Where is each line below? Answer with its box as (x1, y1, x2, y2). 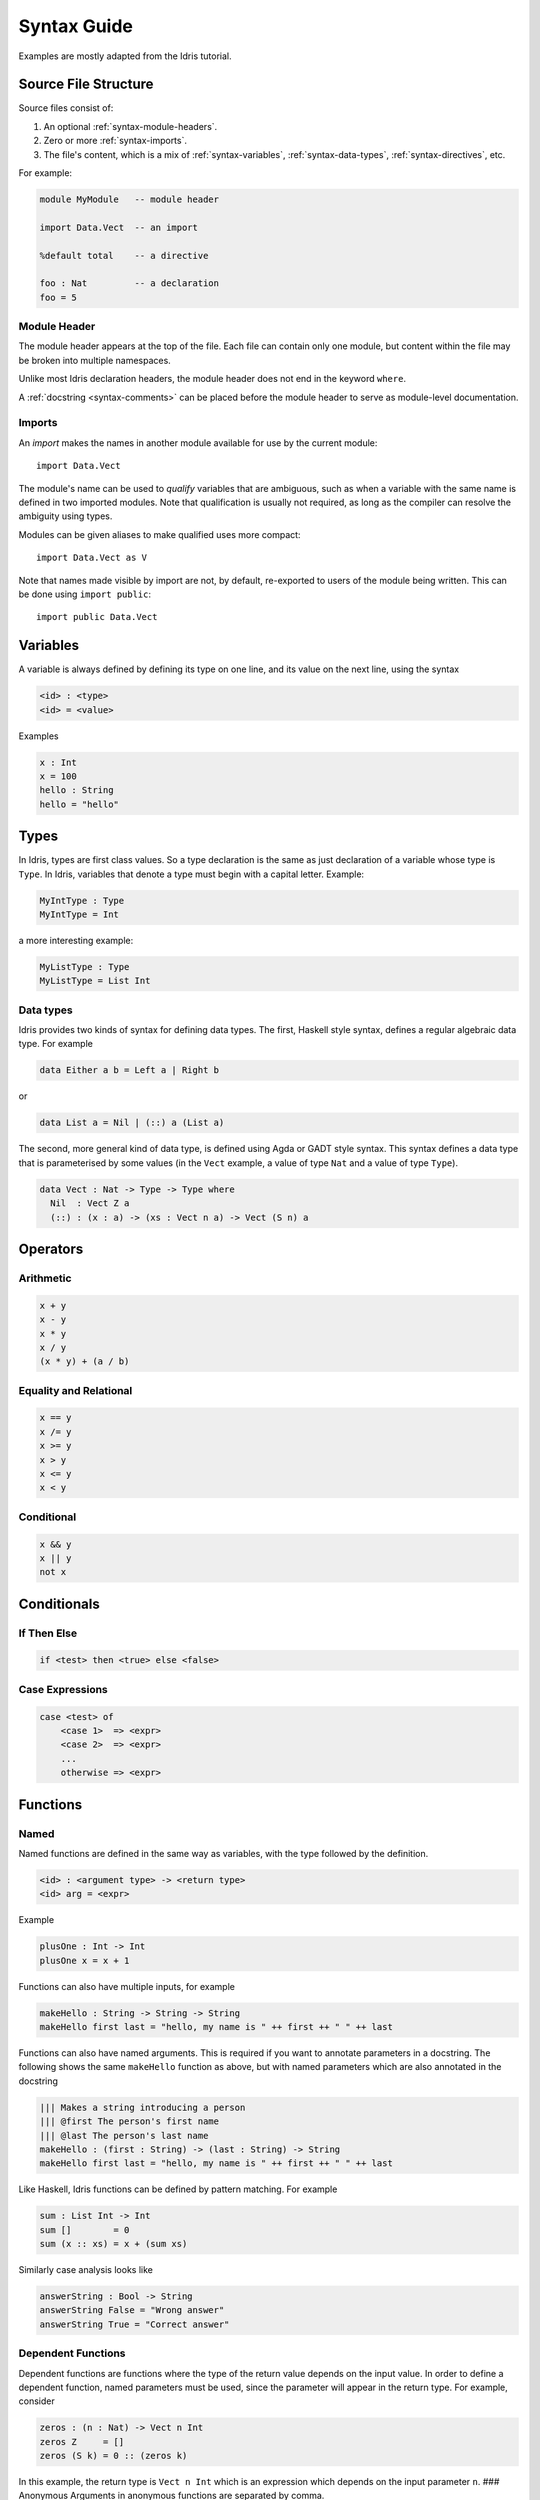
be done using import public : (18, 588, 152, 600)
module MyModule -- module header (39, 194, 220, 205)
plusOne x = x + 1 (39, 1955, 130, 1966)
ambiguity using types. (18, 510, 113, 522)
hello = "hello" (39, 798, 120, 810)
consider (18, 2395, 55, 2407)
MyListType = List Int (39, 975, 151, 987)
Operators (18, 1240, 84, 1257)
